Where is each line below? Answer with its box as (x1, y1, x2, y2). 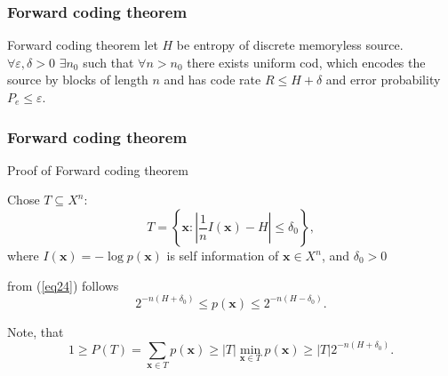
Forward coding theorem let (7, 36, 158, 54)
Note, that (7, 322, 64, 340)
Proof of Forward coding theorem (7, 160, 188, 179)
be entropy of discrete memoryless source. (176, 36, 404, 54)
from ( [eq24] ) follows (7, 276, 119, 294)
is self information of (166, 246, 279, 264)
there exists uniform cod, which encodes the (187, 52, 426, 71)
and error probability (325, 70, 441, 89)
